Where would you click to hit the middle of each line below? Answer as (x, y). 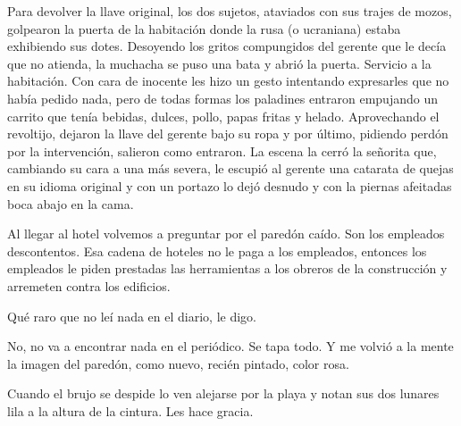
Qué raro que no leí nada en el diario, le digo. (132, 316)
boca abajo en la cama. (71, 203)
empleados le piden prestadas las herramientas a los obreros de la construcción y (227, 268)
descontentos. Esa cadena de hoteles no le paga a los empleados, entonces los (217, 251)
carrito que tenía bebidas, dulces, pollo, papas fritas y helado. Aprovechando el (223, 116)
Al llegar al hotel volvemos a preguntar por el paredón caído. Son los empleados (226, 234)
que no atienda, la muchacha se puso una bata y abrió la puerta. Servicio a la (219, 63)
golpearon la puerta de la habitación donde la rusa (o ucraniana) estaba (204, 28)
